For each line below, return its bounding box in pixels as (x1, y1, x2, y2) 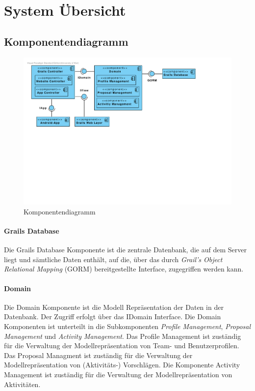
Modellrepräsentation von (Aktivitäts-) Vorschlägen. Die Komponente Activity (4, 360, 240, 370)
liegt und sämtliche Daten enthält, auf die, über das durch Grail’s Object (4, 254, 223, 264)
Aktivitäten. (4, 379, 41, 389)
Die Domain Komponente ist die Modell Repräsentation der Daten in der (4, 301, 224, 312)
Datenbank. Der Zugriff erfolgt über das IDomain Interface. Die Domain (4, 311, 221, 322)
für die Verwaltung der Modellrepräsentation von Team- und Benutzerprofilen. (4, 340, 239, 351)
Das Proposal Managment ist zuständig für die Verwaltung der (4, 350, 193, 360)
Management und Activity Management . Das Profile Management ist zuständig (4, 331, 241, 341)
